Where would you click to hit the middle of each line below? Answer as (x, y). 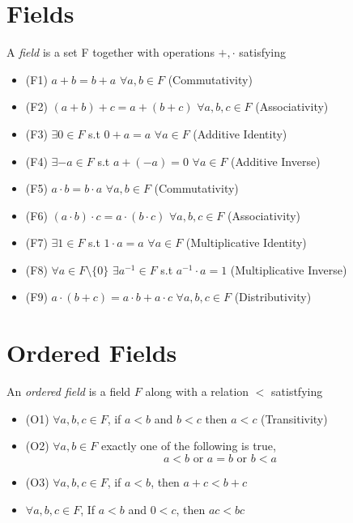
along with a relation (197, 391)
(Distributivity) (273, 297)
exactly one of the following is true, (189, 446)
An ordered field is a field (69, 391)
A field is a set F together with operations (111, 52)
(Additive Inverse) (276, 161)
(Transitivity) (294, 418)
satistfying (297, 391)
